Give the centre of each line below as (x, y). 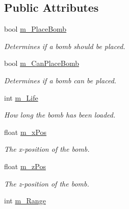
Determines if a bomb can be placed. (60, 80)
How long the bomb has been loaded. (60, 115)
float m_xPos (25, 132)
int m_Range (25, 201)
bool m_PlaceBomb (35, 29)
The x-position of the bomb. (47, 149)
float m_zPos (25, 166)
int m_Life (21, 97)
